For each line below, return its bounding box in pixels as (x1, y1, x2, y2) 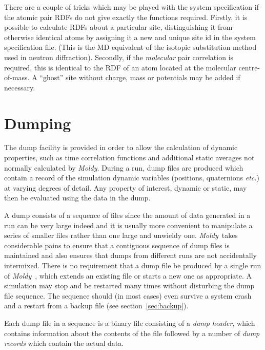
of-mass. (4, 72, 30, 83)
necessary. (4, 82, 35, 93)
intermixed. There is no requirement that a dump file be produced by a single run (4, 260, 261, 270)
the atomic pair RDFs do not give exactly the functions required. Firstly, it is (4, 11, 248, 22)
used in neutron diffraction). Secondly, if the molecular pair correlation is (4, 51, 234, 62)
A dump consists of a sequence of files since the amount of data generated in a (4, 210, 251, 220)
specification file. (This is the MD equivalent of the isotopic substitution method (4, 42, 257, 52)
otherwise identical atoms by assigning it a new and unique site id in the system (4, 31, 256, 42)
